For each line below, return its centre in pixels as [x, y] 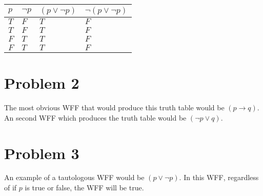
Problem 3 [42, 153]
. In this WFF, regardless [219, 177]
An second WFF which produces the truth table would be [95, 117]
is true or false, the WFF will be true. [84, 188]
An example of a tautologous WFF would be [74, 177]
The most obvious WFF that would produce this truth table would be [114, 107]
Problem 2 [42, 83]
